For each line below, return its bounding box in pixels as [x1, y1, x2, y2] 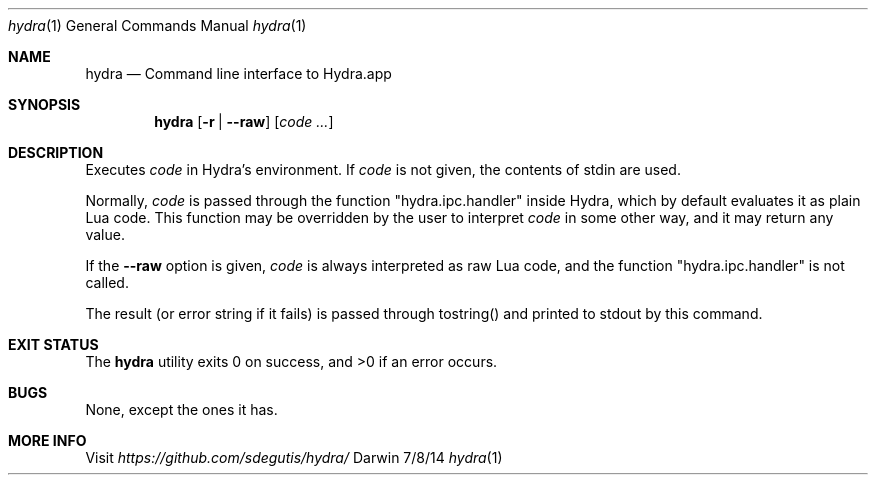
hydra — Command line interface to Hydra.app [85, 65, 392, 82]
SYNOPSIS [8, 96, 81, 113]
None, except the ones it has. [85, 401, 278, 418]
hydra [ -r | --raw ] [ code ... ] [154, 113, 334, 130]
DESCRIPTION [8, 144, 104, 161]
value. [85, 226, 125, 243]
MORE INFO [8, 432, 87, 449]
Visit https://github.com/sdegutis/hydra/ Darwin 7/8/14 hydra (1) [85, 449, 503, 466]
